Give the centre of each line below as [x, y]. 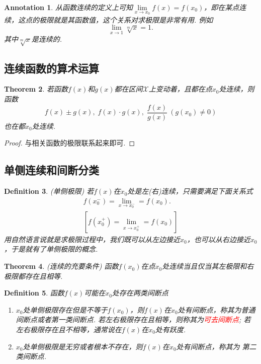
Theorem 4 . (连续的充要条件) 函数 [61, 266]
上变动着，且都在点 [180, 89]
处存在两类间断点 [140, 293]
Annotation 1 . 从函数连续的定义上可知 [68, 7]
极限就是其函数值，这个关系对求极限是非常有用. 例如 [126, 19]
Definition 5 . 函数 [34, 293]
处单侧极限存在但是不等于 [65, 309]
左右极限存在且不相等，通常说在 [69, 330]
